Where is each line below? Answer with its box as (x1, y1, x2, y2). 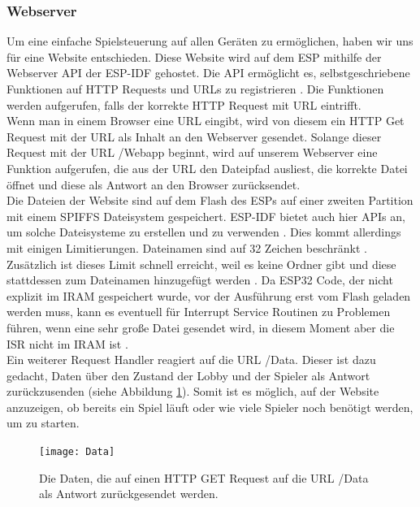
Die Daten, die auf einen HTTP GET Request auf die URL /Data (39, 469, 369, 486)
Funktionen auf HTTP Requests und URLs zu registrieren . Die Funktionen (6, 80, 384, 97)
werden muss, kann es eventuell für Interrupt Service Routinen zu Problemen (6, 303, 391, 320)
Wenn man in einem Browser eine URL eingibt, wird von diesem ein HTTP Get (6, 112, 405, 129)
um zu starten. (6, 414, 80, 431)
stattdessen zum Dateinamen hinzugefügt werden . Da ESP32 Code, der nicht (6, 271, 393, 288)
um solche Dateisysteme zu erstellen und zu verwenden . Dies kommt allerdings (6, 223, 401, 240)
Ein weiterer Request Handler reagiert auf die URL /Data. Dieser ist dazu (6, 351, 376, 368)
